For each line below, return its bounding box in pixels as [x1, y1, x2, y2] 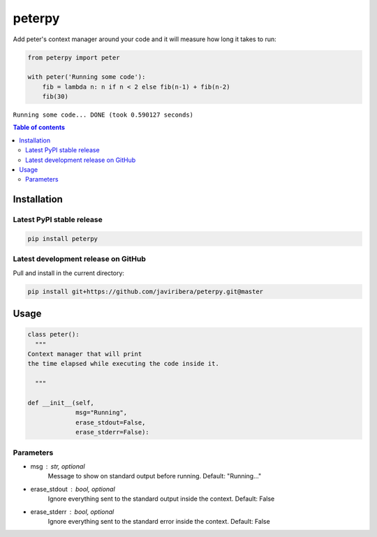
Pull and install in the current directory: [13, 269, 125, 277]
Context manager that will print [27, 350, 142, 358]
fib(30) [42, 93, 69, 101]
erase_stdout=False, [75, 418, 146, 426]
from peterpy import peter [27, 53, 120, 61]
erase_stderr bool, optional [30, 507, 114, 516]
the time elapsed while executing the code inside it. [27, 360, 219, 368]
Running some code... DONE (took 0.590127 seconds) [13, 111, 194, 119]
